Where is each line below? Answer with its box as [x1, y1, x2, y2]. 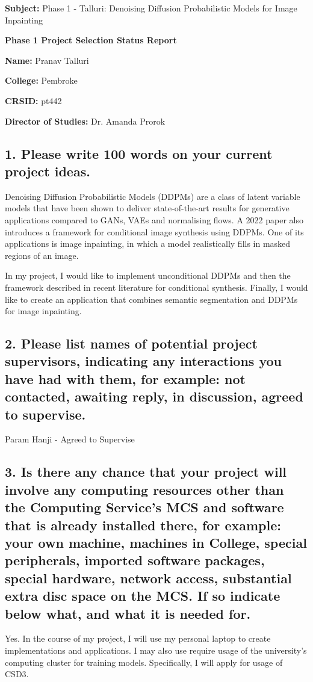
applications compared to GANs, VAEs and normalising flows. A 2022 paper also [5, 213, 303, 226]
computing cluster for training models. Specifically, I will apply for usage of [5, 656, 283, 668]
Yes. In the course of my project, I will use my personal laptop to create [5, 632, 271, 645]
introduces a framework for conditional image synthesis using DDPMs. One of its [5, 225, 304, 238]
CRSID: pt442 [5, 94, 62, 107]
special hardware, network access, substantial [5, 568, 292, 587]
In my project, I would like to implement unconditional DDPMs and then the [5, 269, 291, 282]
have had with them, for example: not [5, 369, 246, 388]
